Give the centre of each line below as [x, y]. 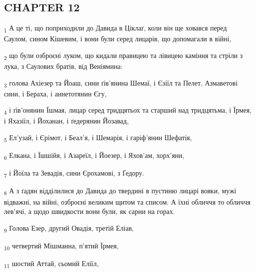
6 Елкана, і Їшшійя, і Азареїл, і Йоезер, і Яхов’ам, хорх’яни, [94, 156]
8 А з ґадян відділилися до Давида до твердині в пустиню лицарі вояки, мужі [120, 191]
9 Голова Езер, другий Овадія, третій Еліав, [69, 228]
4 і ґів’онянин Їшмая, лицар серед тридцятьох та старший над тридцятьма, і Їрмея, [128, 111]
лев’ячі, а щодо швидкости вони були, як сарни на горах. [89, 211]
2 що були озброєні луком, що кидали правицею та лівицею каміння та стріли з [123, 56]
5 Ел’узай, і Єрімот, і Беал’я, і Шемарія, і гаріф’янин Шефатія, [98, 138]
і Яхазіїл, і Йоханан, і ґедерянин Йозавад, [66, 121]
